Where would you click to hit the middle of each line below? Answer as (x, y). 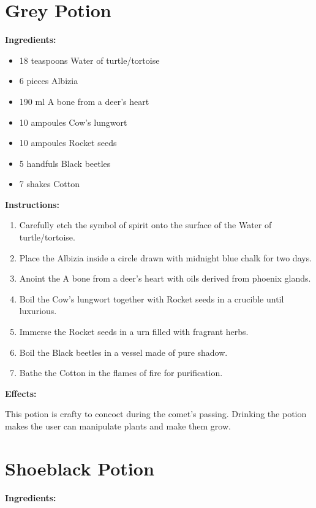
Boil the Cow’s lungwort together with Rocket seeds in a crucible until (152, 298)
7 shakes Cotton (49, 184)
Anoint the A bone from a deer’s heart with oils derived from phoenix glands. (165, 278)
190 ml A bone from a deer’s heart (84, 101)
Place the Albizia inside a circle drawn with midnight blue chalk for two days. (166, 257)
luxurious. (38, 311)
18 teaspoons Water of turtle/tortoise (89, 60)
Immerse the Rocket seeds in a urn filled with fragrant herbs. (134, 332)
